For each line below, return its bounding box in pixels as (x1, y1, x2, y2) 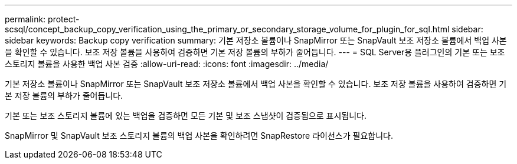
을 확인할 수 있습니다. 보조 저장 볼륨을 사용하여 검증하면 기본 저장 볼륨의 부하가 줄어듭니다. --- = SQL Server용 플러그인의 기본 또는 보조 (5, 47, 505, 57)
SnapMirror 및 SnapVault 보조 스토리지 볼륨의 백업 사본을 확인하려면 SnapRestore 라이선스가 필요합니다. (5, 130, 393, 140)
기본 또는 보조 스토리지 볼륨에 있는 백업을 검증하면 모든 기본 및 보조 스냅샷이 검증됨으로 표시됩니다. (5, 111, 367, 121)
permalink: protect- (5, 14, 80, 24)
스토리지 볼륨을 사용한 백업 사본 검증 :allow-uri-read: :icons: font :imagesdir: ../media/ (5, 59, 329, 69)
